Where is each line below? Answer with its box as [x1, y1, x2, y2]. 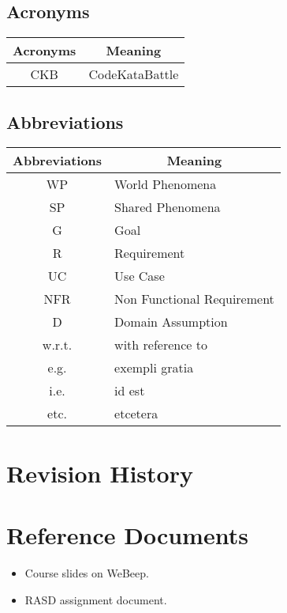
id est [114, 381, 145, 400]
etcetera [114, 404, 158, 423]
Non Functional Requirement [114, 289, 274, 308]
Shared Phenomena [114, 198, 221, 217]
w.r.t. [42, 335, 73, 354]
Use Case [114, 267, 165, 286]
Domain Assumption [114, 312, 228, 331]
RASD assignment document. [24, 591, 167, 607]
